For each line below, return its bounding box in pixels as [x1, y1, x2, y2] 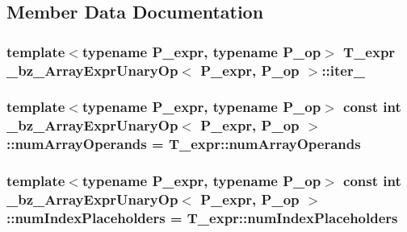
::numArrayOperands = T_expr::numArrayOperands [6, 134, 361, 154]
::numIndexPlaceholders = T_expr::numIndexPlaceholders [6, 208, 398, 227]
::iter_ [321, 60, 365, 80]
